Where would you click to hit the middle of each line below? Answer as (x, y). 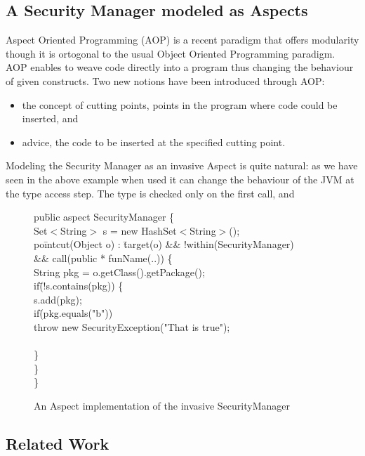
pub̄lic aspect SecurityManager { (104, 217)
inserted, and (50, 118)
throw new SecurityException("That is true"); (132, 326)
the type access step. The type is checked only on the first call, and (150, 193)
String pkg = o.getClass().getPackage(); (119, 272)
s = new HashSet (140, 230)
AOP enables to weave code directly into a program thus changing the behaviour (180, 67)
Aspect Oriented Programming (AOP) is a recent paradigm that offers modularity (182, 40)
